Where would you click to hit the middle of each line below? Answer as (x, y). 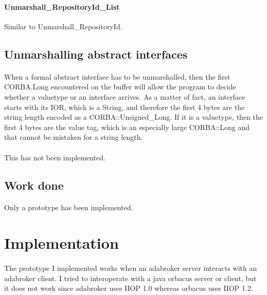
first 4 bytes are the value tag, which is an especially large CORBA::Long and (127, 127)
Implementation (61, 243)
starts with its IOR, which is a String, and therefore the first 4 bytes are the (124, 107)
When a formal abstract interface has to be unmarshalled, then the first (117, 76)
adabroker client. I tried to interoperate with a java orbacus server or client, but (130, 278)
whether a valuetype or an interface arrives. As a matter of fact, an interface (125, 96)
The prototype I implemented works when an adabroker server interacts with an (131, 268)
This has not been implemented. (55, 157)
